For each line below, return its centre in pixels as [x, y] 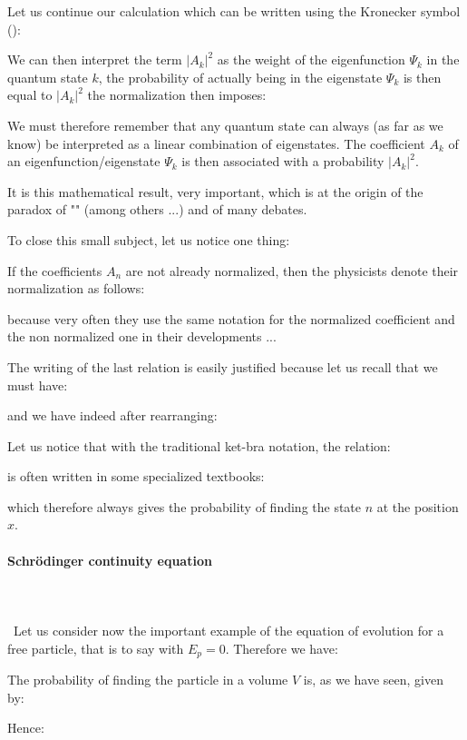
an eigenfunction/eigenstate [84, 161]
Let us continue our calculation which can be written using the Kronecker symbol [234, 11]
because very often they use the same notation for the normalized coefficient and [231, 318]
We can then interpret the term [95, 59]
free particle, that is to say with [96, 648]
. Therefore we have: [282, 648]
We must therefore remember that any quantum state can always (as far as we [225, 125]
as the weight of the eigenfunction [311, 59]
